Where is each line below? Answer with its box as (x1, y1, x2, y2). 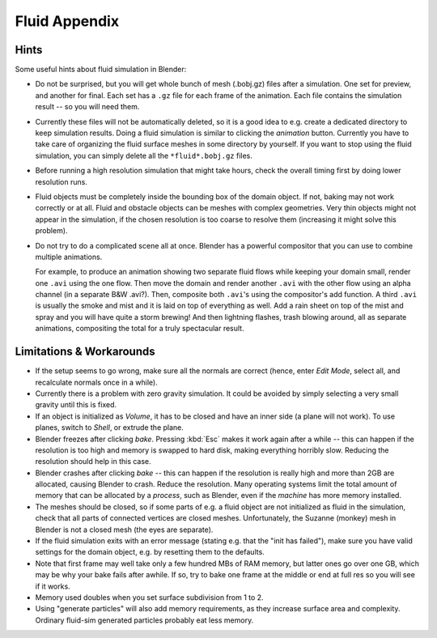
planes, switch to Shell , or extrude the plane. (35, 423, 184, 432)
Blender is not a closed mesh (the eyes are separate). (35, 525, 214, 534)
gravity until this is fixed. (35, 400, 117, 410)
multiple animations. (35, 252, 103, 262)
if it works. (35, 581, 70, 591)
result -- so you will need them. (35, 102, 140, 112)
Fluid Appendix (15, 12, 120, 30)
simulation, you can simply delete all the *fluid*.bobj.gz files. (35, 151, 252, 160)
